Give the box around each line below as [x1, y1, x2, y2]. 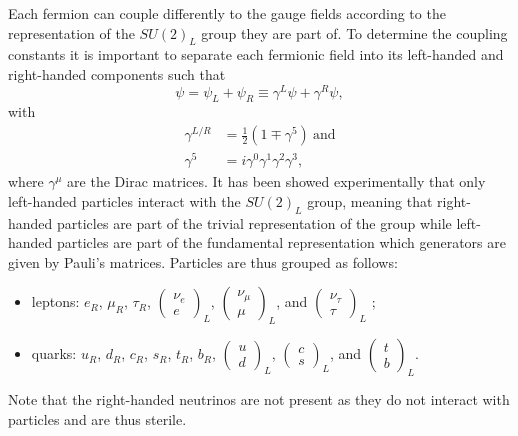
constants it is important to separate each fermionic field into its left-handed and [8, 44, 504, 65]
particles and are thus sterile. [8, 408, 187, 429]
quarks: [31, 343, 77, 364]
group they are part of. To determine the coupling [201, 22, 508, 43]
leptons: [31, 291, 80, 312]
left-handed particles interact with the [8, 190, 241, 211]
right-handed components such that [8, 63, 226, 84]
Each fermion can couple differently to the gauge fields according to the [8, 3, 446, 23]
